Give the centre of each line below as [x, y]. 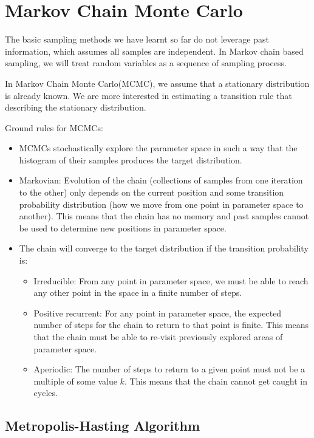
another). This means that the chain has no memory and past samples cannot [164, 216]
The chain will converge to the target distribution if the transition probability [164, 248]
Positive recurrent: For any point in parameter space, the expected [158, 313]
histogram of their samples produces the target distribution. [131, 159]
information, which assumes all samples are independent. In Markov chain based [154, 51]
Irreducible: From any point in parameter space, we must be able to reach [171, 280]
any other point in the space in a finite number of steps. [138, 293]
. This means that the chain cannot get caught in [216, 381]
